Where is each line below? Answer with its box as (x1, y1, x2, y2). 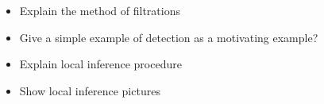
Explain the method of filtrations (19, 2, 180, 18)
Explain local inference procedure (19, 56, 182, 72)
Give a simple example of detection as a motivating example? (19, 29, 318, 45)
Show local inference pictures (19, 82, 160, 98)
